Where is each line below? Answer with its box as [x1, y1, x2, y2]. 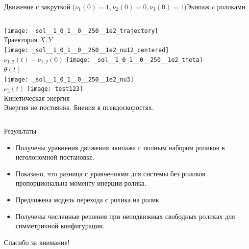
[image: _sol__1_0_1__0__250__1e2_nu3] [4, 76, 134, 83]
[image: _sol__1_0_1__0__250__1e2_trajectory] [4, 27, 158, 34]
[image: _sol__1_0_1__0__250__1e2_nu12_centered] [4, 46, 169, 54]
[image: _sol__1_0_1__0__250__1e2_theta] [66, 56, 203, 63]
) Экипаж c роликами [183, 1, 246, 11]
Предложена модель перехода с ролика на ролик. [15, 194, 161, 205]
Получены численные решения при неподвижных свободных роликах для [15, 211, 235, 221]
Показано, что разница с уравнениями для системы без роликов [15, 168, 205, 178]
